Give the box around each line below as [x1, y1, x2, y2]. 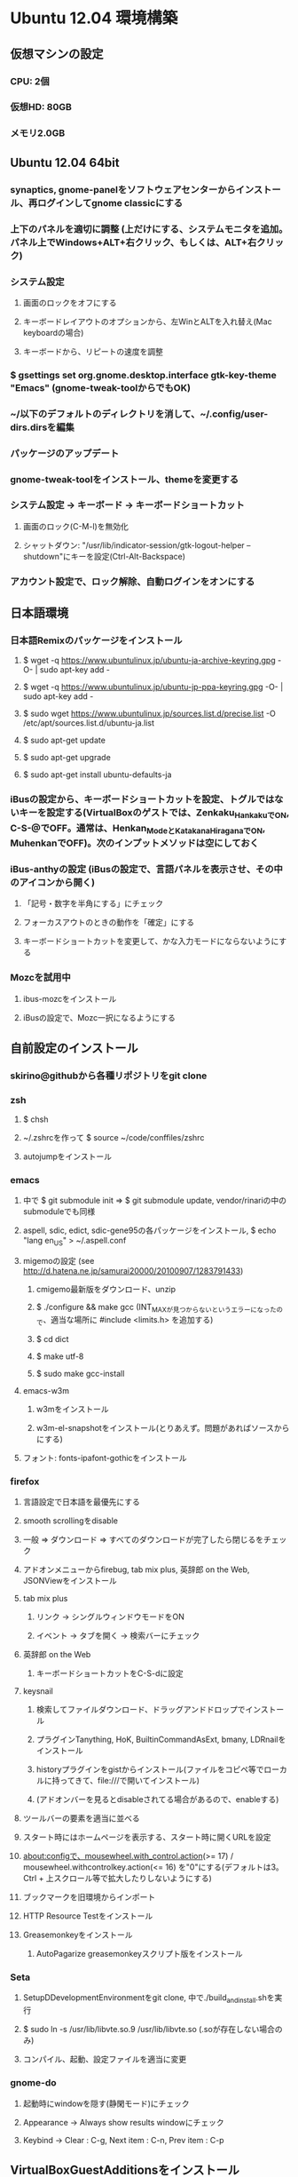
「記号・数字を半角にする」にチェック [22, 898, 163, 909]
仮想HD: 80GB [10, 101, 72, 114]
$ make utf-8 [35, 1351, 84, 1362]
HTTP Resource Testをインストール [22, 1911, 153, 1921]
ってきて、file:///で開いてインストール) [59, 1776, 200, 1786]
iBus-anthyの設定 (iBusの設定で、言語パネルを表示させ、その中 [10, 862, 283, 875]
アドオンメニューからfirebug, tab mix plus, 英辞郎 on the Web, [22, 1564, 250, 1575]
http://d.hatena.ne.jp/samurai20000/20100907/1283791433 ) [22, 1266, 244, 1276]
